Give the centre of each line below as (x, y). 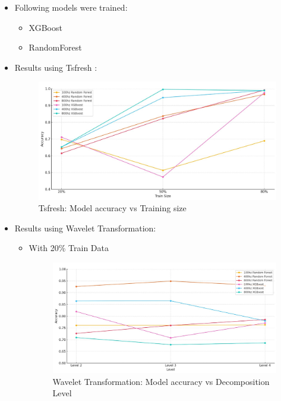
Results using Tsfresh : (56, 67)
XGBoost (45, 27)
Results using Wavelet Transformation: (85, 228)
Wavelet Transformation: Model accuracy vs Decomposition (161, 381)
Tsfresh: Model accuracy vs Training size (112, 208)
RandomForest (55, 47)
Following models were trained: (71, 7)
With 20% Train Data (69, 248)
